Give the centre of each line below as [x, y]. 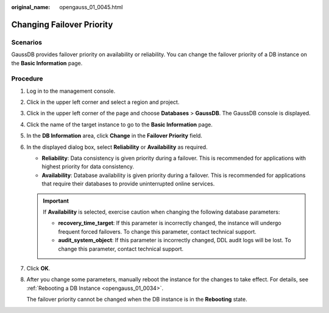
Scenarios [27, 42]
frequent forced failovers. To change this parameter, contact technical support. [157, 231]
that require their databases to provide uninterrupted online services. [128, 184]
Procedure [27, 79]
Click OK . [38, 268]
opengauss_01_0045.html [91, 7]
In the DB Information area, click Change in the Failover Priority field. [114, 136]
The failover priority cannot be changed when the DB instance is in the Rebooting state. [137, 300]
